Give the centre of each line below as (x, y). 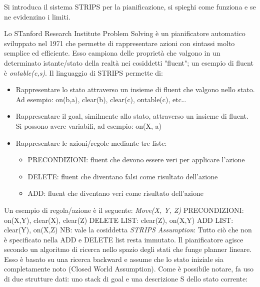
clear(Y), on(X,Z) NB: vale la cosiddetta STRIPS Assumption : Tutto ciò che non (128, 230)
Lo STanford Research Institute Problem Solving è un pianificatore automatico (125, 33)
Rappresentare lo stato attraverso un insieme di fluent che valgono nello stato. (135, 89)
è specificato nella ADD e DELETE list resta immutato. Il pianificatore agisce (124, 239)
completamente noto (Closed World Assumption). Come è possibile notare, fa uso (129, 269)
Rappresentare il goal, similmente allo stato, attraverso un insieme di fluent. (132, 116)
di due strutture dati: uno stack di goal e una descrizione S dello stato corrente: (126, 279)
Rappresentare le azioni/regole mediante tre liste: (91, 142)
